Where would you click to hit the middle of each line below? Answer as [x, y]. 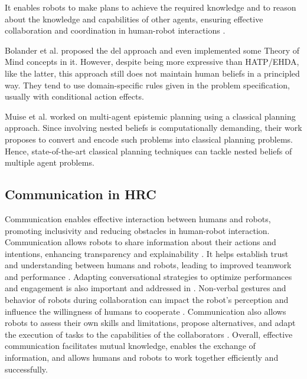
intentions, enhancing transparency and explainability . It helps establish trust [147, 253]
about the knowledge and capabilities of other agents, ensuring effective [134, 19]
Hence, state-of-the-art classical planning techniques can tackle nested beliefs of [148, 151]
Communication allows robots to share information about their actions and [141, 242]
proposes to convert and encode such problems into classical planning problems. [149, 139]
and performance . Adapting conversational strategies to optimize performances [148, 276]
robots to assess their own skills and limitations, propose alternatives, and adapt [150, 323]
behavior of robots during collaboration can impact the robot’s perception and [147, 300]
